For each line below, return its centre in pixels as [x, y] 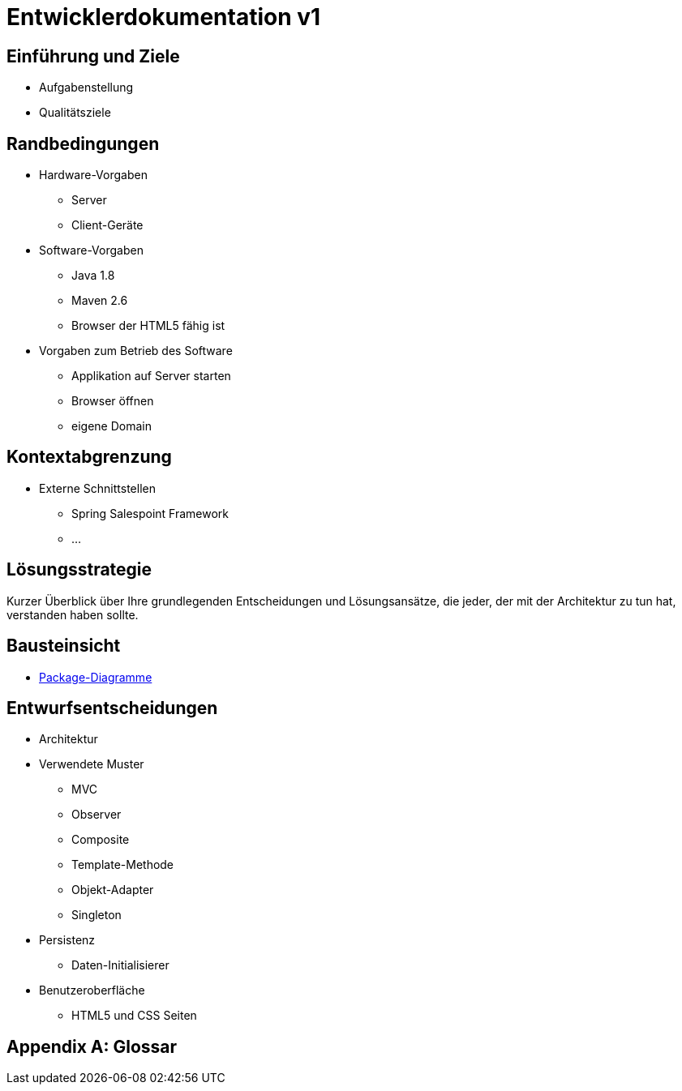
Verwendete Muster [92, 764]
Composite [101, 840]
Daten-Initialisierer [120, 965]
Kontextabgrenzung [89, 457]
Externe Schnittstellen [97, 488]
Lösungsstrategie [79, 570]
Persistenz [67, 940]
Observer [97, 815]
